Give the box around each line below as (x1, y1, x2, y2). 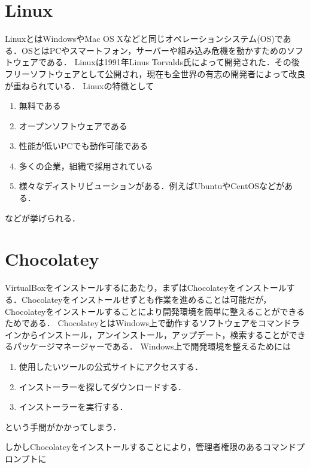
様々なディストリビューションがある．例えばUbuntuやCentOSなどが (19, 180, 285, 192)
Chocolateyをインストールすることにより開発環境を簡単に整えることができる (5, 305, 305, 317)
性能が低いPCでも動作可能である (19, 139, 148, 152)
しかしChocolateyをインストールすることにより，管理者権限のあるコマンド (5, 440, 296, 453)
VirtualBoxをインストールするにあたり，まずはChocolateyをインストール (5, 281, 287, 294)
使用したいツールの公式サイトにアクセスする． (19, 360, 203, 372)
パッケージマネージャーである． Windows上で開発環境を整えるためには (13, 340, 291, 352)
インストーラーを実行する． (19, 400, 128, 413)
